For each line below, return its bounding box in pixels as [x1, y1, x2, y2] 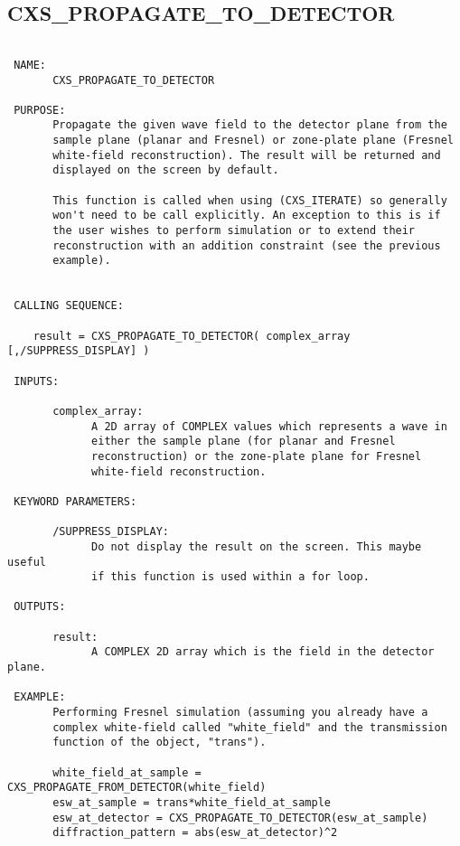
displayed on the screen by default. [52, 164, 279, 177]
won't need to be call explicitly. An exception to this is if [52, 209, 441, 222]
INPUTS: [14, 374, 60, 388]
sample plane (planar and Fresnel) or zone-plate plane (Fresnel [52, 134, 454, 147]
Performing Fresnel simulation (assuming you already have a [52, 706, 428, 719]
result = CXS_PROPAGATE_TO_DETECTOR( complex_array [33, 329, 351, 343]
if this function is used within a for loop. [91, 570, 370, 584]
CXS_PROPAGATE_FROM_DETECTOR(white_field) [7, 781, 267, 794]
